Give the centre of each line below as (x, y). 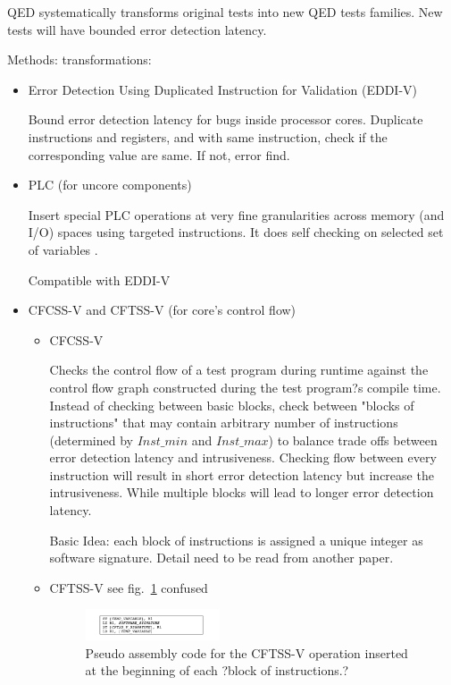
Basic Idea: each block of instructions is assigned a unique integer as (236, 540)
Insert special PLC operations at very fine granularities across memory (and (236, 214)
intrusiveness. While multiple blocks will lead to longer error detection (242, 492)
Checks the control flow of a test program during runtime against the (239, 370)
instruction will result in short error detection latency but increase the (242, 474)
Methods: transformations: (79, 59)
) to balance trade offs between (353, 440)
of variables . (63, 249)
